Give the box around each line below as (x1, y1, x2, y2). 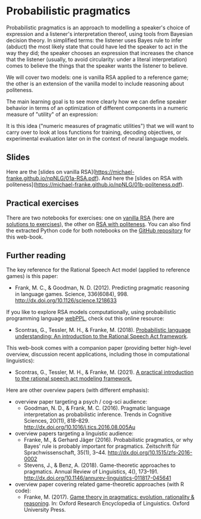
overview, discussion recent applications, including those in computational (6, 351, 190, 358)
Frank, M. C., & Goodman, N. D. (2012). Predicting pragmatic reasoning (14, 284, 190, 291)
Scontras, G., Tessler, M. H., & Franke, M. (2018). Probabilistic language (14, 326, 191, 334)
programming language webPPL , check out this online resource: (6, 315, 165, 322)
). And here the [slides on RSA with (96, 175, 183, 182)
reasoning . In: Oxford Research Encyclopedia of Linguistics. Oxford (23, 500, 190, 507)
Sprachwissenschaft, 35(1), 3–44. (23, 449, 106, 456)
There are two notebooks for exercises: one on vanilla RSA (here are (6, 214, 175, 221)
